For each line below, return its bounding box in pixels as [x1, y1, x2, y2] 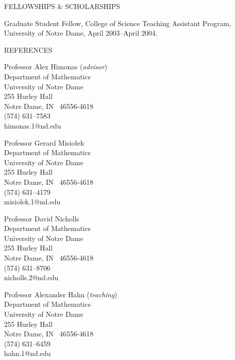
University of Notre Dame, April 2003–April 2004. [4, 28, 158, 38]
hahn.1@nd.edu [4, 348, 51, 358]
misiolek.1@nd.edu [4, 196, 61, 207]
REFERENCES [4, 44, 53, 55]
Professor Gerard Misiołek [4, 137, 84, 148]
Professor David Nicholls [4, 213, 80, 223]
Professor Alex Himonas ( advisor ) [4, 61, 108, 72]
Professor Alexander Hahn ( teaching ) [4, 289, 118, 299]
